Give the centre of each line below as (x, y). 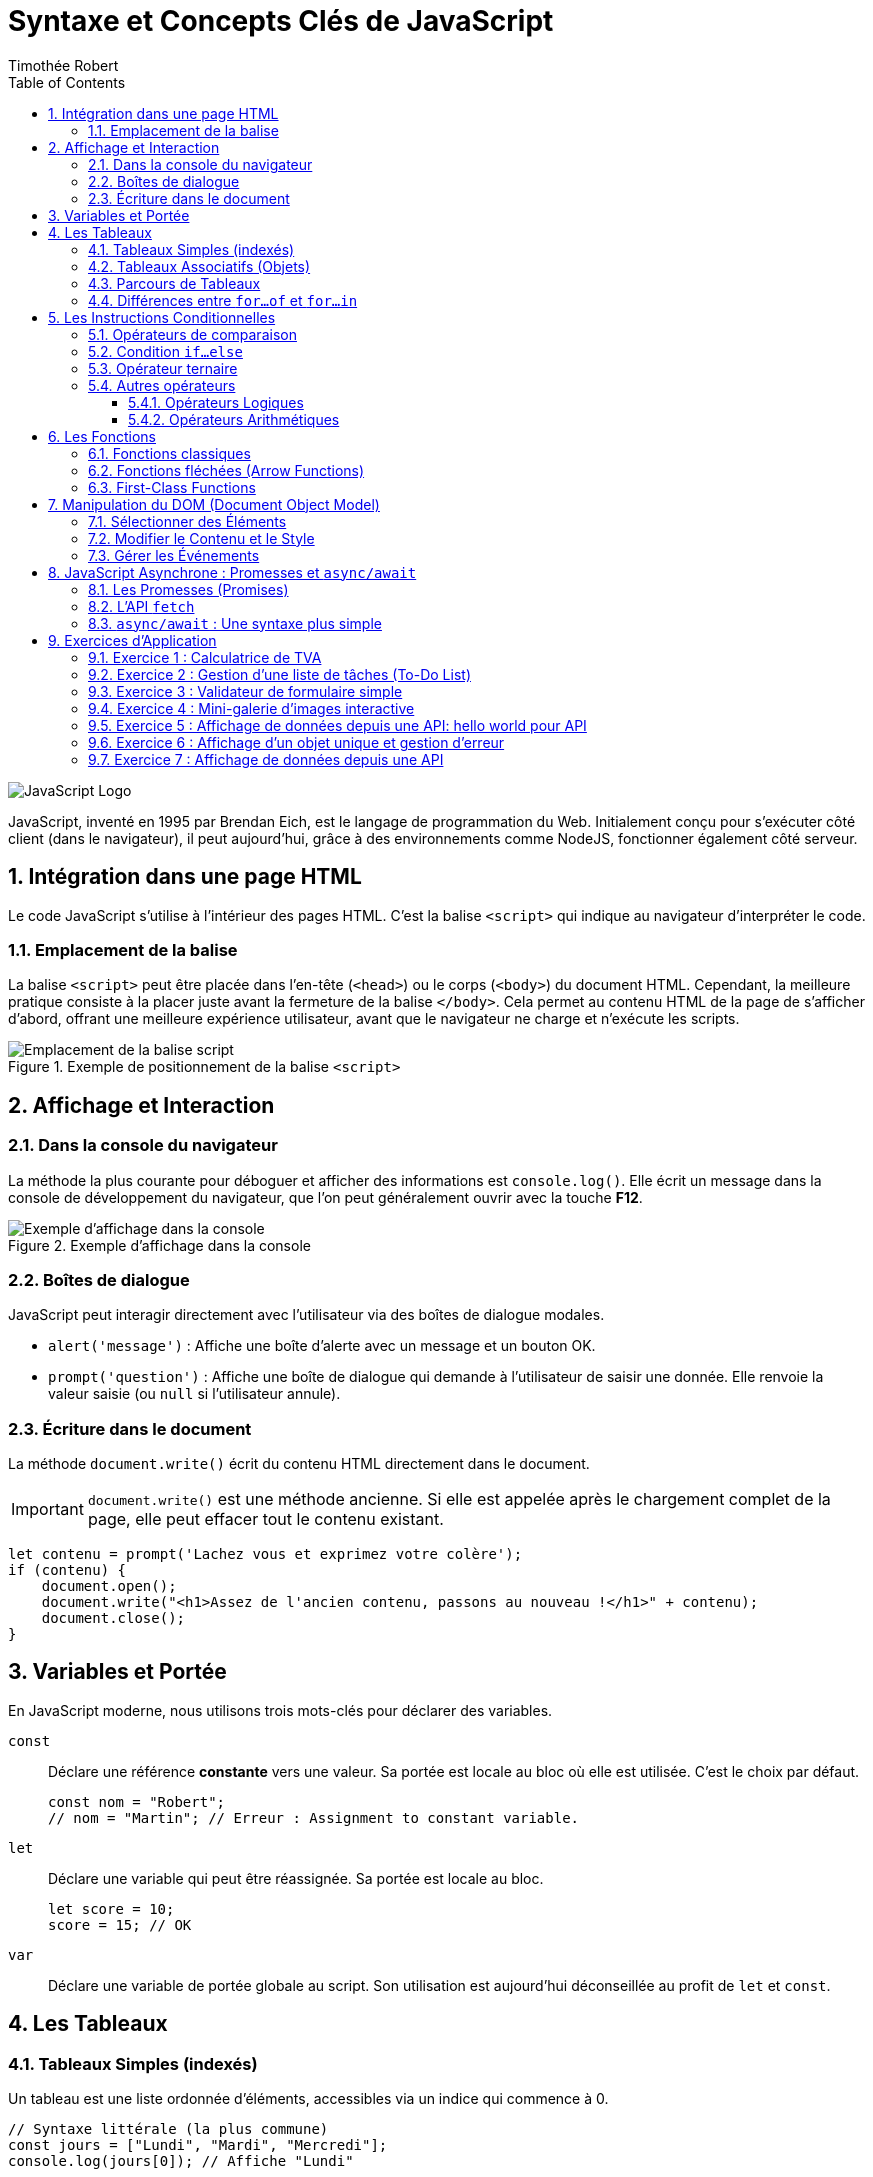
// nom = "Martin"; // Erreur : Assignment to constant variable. (314, 1817)
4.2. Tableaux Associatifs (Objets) (199, 266)
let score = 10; (111, 1908)
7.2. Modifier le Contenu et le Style (201, 538)
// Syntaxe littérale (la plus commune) (168, 2129)
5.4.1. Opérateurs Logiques (216, 402)
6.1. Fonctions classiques (169, 453)
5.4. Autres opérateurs (162, 385)
